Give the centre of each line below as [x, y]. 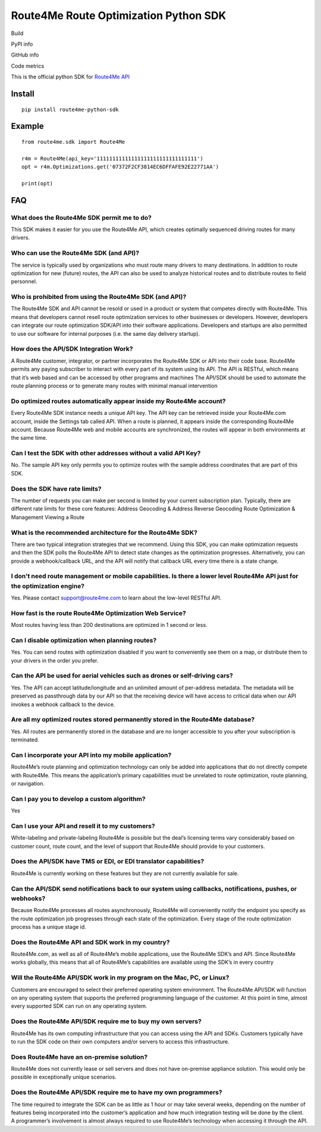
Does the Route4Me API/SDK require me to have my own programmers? [117, 1092]
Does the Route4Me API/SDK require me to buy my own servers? [106, 1021]
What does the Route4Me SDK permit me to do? [81, 217]
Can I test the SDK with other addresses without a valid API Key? [106, 453]
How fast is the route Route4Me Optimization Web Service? [99, 613]
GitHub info [25, 55]
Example [27, 126]
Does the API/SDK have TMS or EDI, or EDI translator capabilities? [108, 862]
